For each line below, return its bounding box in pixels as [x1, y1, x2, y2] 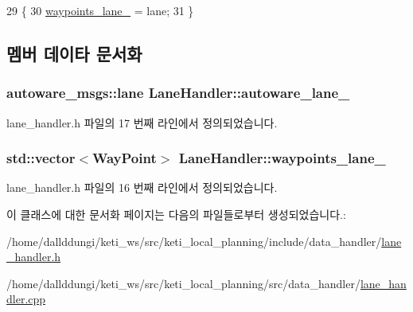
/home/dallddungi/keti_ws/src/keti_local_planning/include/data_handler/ [6, 232, 382, 249]
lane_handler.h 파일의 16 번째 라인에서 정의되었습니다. [6, 179, 278, 196]
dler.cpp [6, 291, 46, 307]
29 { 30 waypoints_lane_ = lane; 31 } [6, 2, 194, 18]
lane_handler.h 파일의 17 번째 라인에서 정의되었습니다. [6, 114, 278, 131]
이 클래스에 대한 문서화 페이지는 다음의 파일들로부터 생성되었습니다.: [6, 206, 346, 222]
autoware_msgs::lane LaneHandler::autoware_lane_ [6, 83, 350, 103]
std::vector [6, 148, 76, 168]
